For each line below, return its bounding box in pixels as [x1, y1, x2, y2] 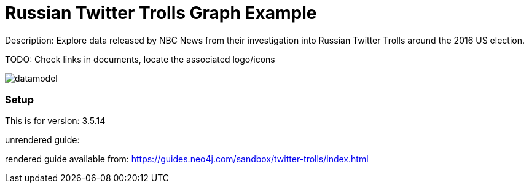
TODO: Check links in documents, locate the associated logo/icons [5, 53, 275, 65]
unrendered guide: [5, 135, 80, 146]
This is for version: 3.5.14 [5, 116, 106, 127]
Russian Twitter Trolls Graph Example [5, 2, 317, 23]
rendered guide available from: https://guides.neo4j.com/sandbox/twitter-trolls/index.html [5, 154, 369, 165]
